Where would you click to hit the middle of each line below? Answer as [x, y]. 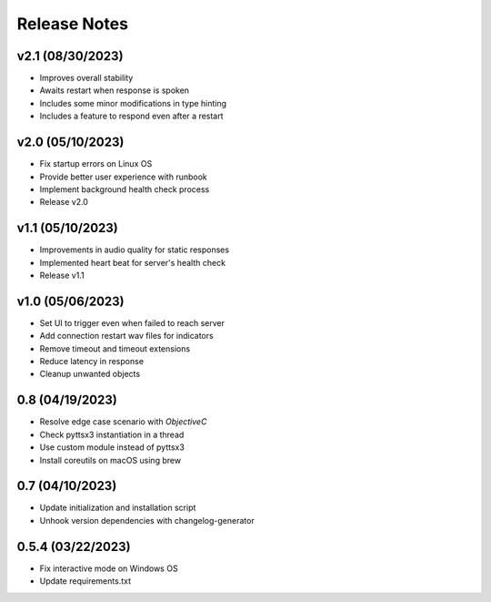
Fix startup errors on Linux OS [96, 164]
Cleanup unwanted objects [90, 374]
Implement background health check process [125, 189]
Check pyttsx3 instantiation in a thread [112, 434]
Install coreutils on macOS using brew [110, 460]
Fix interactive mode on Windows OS [109, 568]
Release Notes [73, 24]
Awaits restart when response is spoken [115, 90]
